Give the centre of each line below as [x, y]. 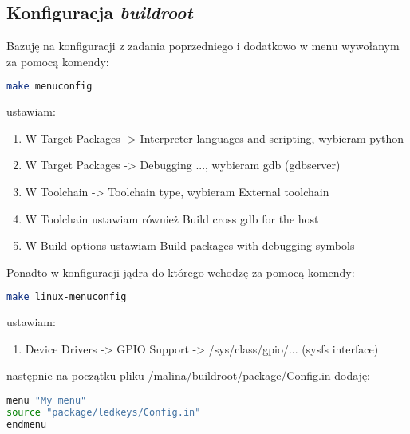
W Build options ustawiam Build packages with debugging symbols [190, 245]
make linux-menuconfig [67, 297]
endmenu [27, 424]
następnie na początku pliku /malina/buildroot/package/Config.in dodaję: [188, 375]
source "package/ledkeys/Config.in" [104, 412]
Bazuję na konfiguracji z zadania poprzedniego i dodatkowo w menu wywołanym [203, 46]
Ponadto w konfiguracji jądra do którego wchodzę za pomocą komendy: [181, 272]
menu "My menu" [47, 401]
